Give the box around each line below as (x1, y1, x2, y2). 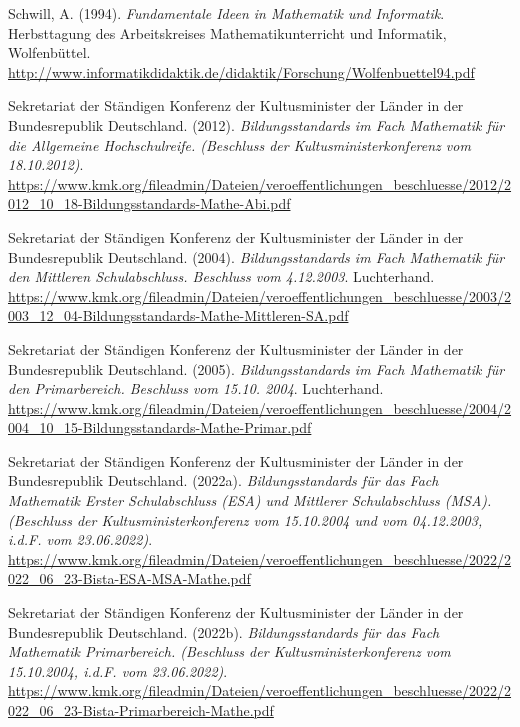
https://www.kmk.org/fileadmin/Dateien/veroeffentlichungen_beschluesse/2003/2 (8, 285, 512, 306)
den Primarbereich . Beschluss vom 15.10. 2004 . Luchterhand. (8, 378, 384, 399)
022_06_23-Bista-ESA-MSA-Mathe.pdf (8, 568, 251, 589)
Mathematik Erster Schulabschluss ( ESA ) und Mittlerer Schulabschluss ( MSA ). (8, 490, 492, 511)
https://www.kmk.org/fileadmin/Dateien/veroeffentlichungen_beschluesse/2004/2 (8, 397, 512, 418)
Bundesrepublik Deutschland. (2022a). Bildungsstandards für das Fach (8, 470, 439, 491)
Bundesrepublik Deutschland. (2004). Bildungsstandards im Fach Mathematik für (8, 246, 505, 267)
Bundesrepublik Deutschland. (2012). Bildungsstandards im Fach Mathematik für (8, 114, 505, 135)
